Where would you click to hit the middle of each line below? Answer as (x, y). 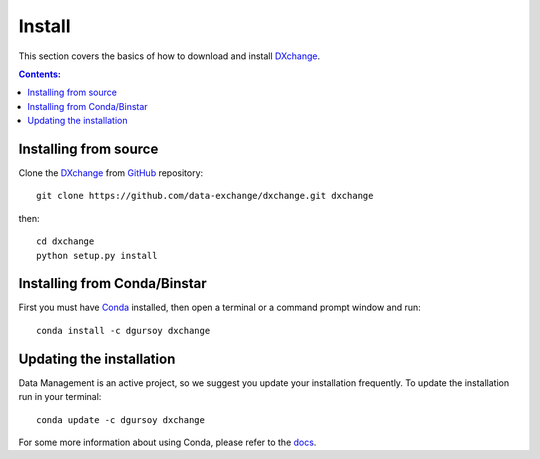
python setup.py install (97, 255)
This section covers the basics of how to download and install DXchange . (169, 56)
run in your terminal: (60, 397)
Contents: (40, 74)
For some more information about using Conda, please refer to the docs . (167, 442)
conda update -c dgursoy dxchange (120, 419)
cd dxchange (65, 241)
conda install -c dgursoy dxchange (123, 330)
